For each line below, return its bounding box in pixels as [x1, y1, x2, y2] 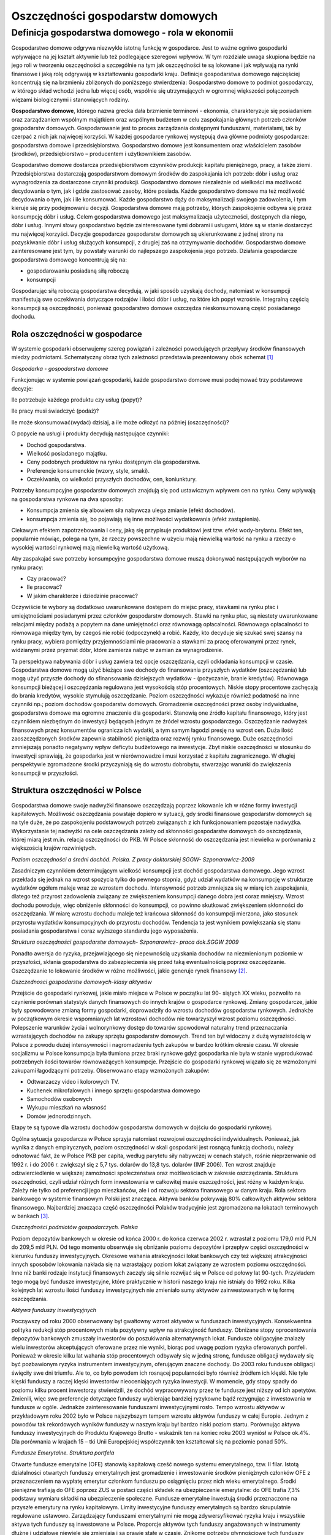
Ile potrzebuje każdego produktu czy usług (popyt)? [11, 396, 142, 403]
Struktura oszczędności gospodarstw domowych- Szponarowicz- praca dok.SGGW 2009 [11, 938, 239, 946]
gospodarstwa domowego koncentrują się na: [11, 255, 127, 263]
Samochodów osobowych [26, 1095, 93, 1102]
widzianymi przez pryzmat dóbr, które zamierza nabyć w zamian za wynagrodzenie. [11, 647, 224, 654]
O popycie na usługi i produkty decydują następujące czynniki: [11, 430, 170, 437]
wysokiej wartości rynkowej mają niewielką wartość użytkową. [11, 543, 170, 551]
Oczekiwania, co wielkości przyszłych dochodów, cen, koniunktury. [26, 476, 197, 483]
